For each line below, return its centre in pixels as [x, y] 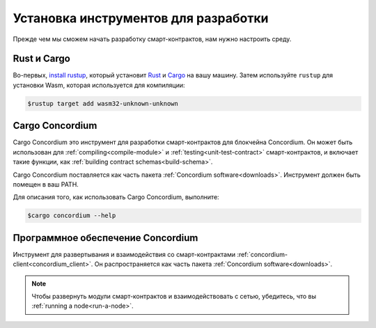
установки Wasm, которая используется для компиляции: [99, 85]
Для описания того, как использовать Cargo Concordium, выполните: [116, 197]
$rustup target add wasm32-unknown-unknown [103, 103]
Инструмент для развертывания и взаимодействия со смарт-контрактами [124, 254]
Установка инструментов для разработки [141, 18]
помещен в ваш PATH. [46, 184]
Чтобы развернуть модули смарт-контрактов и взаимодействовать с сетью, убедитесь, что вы [174, 296]
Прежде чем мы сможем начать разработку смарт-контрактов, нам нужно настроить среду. [152, 39]
